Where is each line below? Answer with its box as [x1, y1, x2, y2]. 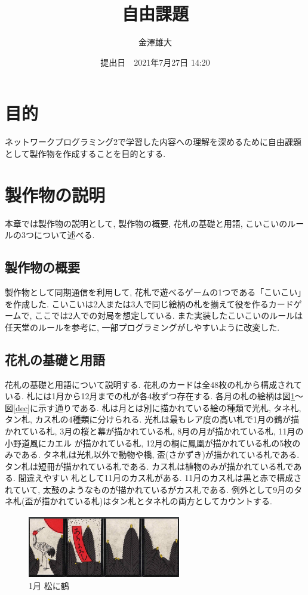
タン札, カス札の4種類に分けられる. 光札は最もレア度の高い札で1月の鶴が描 [5, 413, 300, 426]
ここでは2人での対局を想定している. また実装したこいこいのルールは [35, 309, 303, 322]
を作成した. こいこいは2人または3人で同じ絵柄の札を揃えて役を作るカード [5, 297, 294, 310]
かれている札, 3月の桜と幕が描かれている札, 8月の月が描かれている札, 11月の [5, 424, 304, 437]
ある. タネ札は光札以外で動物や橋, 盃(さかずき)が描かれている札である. [21, 448, 300, 461]
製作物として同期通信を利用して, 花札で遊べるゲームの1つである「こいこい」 [5, 285, 302, 298]
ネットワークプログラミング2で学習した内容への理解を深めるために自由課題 [5, 135, 301, 148]
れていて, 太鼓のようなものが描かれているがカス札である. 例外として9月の [5, 483, 294, 495]
